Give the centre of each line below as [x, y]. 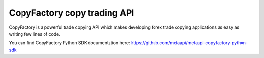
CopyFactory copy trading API [72, 13]
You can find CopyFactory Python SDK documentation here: [69, 43]
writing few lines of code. [35, 34]
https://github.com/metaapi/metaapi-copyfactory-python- [189, 43]
